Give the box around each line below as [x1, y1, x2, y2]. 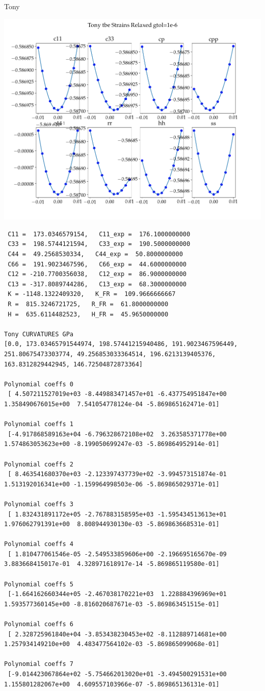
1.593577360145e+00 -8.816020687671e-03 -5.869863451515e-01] [4, 600, 220, 608]
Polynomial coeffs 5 [4, 580, 74, 588]
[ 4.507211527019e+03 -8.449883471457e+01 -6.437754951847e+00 [8, 390, 227, 398]
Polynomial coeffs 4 [4, 540, 74, 548]
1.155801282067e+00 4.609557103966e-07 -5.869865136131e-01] [4, 680, 220, 688]
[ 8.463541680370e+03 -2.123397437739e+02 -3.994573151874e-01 [8, 471, 227, 478]
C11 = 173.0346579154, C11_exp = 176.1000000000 [8, 230, 191, 238]
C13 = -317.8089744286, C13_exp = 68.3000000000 [8, 280, 187, 288]
